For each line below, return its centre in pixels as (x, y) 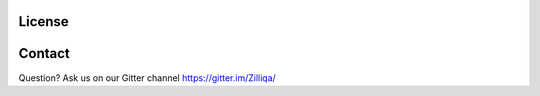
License (43, 21)
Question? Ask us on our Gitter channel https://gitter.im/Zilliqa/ (147, 77)
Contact (44, 53)
